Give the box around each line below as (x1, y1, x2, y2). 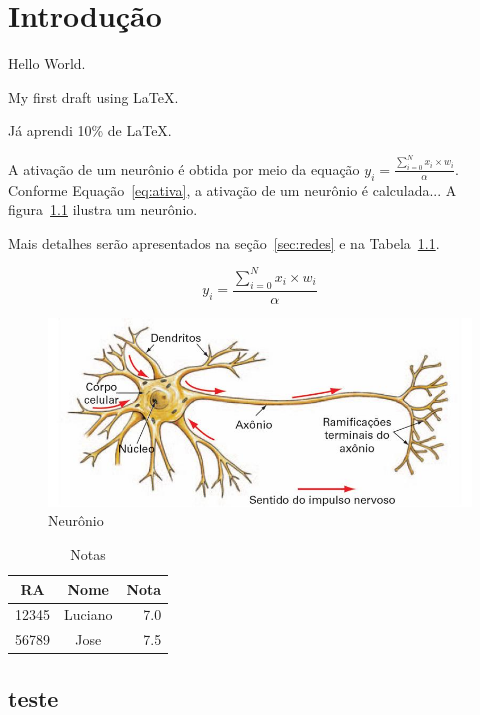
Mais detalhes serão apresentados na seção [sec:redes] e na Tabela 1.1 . (8, 232, 440, 253)
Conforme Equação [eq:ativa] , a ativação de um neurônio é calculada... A (8, 179, 457, 200)
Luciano (64, 604, 113, 625)
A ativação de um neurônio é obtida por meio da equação (8, 158, 360, 179)
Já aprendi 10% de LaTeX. (8, 120, 172, 141)
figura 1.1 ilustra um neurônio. (8, 199, 198, 220)
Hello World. (8, 53, 86, 74)
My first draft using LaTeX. (8, 86, 179, 107)
